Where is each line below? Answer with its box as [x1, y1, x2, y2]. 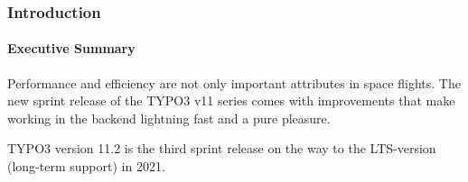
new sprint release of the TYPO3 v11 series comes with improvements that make [7, 91, 455, 110]
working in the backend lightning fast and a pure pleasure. [7, 108, 331, 127]
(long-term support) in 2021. [7, 157, 165, 176]
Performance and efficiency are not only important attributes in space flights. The [7, 73, 461, 92]
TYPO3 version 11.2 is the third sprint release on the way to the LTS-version [7, 139, 436, 158]
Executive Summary [7, 39, 136, 58]
